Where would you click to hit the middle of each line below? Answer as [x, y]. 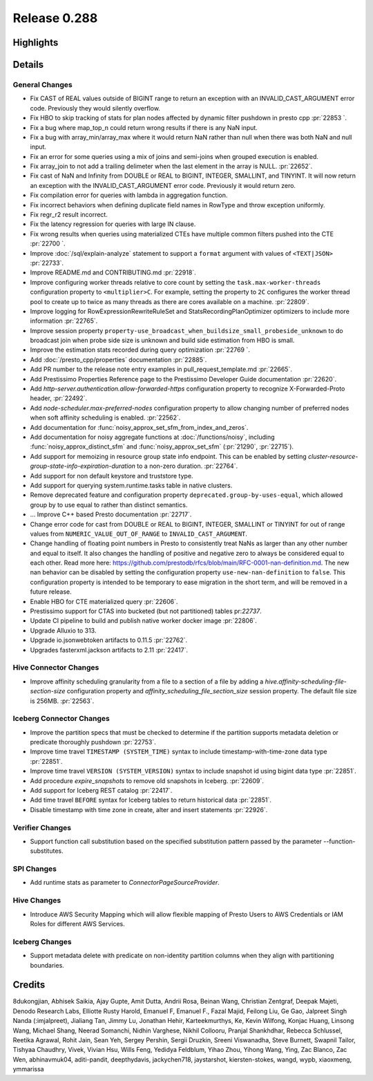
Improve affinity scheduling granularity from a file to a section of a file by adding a [147, 681]
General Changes [42, 84]
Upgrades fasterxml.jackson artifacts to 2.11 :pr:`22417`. [109, 650]
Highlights [36, 43]
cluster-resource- [333, 456]
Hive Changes [37, 901]
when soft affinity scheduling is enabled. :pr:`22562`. [105, 417]
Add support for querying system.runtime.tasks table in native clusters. [131, 485]
